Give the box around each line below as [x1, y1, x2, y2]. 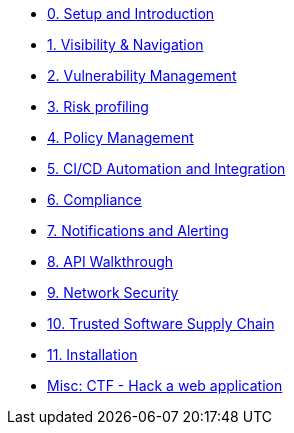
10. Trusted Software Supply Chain [47, 315, 275, 332]
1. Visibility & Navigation [47, 36, 204, 53]
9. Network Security [47, 284, 179, 301]
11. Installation [47, 346, 138, 363]
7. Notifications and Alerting [47, 222, 229, 239]
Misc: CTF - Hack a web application [47, 377, 283, 394]
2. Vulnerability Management [47, 67, 237, 84]
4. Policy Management [47, 129, 194, 146]
